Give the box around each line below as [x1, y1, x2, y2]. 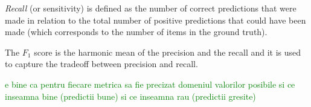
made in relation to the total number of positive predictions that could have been [5, 13, 306, 26]
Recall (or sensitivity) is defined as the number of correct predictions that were [5, 2, 297, 14]
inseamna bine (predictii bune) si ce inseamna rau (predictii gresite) [5, 89, 256, 102]
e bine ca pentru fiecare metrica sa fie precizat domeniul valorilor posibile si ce [5, 77, 295, 90]
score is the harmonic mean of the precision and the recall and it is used [34, 45, 301, 58]
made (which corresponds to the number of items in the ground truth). [5, 25, 268, 38]
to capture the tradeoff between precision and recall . [5, 57, 198, 70]
